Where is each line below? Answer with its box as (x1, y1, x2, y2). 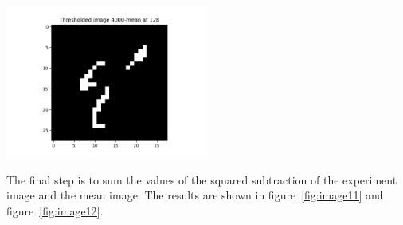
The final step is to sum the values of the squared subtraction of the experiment (6, 171, 397, 187)
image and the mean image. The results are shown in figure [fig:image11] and (6, 187, 384, 203)
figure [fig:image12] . (6, 202, 104, 219)
